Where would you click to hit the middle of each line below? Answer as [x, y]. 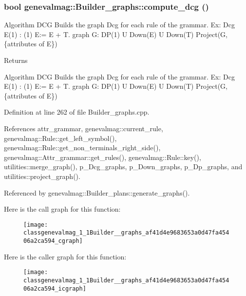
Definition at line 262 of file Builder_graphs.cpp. [77, 112]
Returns [16, 60]
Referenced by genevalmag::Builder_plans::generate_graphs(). [97, 192]
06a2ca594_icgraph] [55, 288]
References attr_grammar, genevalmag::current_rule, [84, 128]
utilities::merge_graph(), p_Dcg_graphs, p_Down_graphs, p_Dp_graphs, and [123, 167]
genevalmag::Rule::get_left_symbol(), [60, 138]
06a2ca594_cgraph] [53, 241]
